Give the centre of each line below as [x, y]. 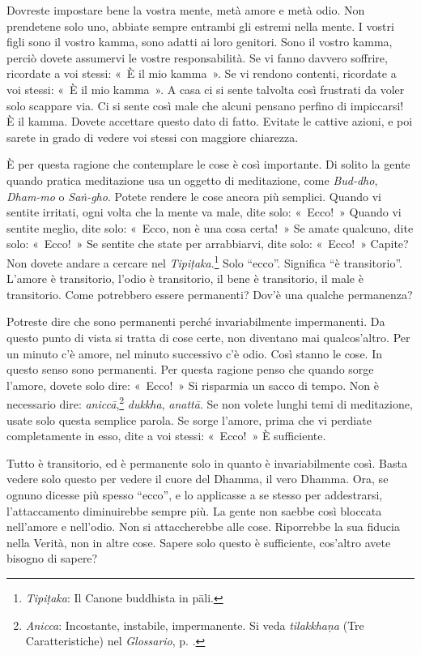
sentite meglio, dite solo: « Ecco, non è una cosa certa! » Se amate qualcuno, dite [210, 227]
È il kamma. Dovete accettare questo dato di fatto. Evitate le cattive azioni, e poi [210, 121]
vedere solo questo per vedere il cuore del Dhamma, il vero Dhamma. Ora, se [198, 479]
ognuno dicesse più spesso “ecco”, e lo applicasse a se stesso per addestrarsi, [195, 494]
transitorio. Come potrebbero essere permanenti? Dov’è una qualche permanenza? [210, 294]
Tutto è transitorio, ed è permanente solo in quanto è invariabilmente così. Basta [207, 462]
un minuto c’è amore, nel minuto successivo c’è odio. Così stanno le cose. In [194, 353]
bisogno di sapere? [52, 558]
